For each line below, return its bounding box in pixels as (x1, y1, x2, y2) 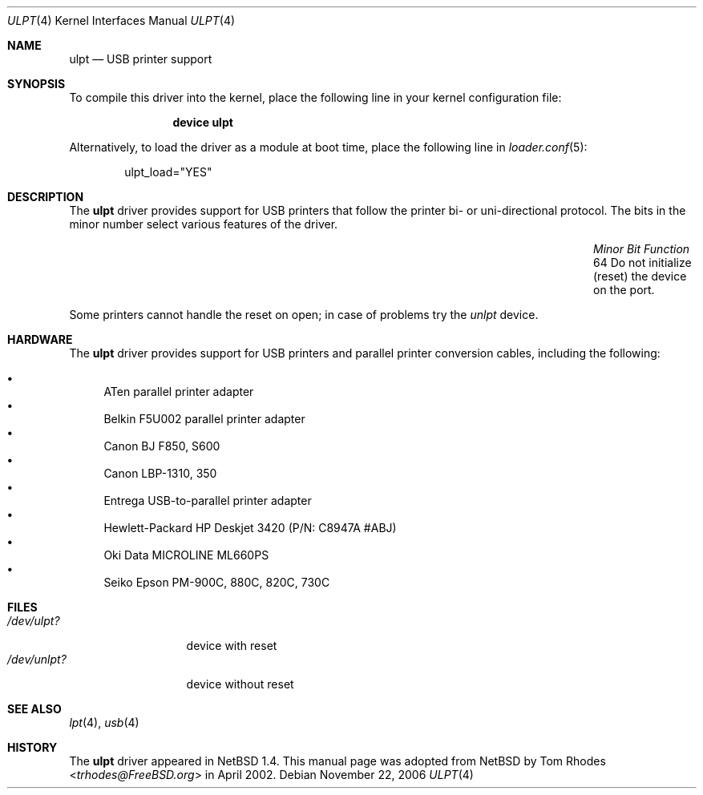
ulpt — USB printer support (69, 52, 212, 66)
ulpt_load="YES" (124, 165, 212, 179)
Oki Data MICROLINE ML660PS (103, 548, 269, 562)
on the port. (593, 283, 655, 297)
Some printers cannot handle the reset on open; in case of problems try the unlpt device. (69, 308, 539, 321)
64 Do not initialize (593, 256, 692, 269)
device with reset (186, 639, 277, 652)
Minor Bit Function (593, 242, 690, 256)
